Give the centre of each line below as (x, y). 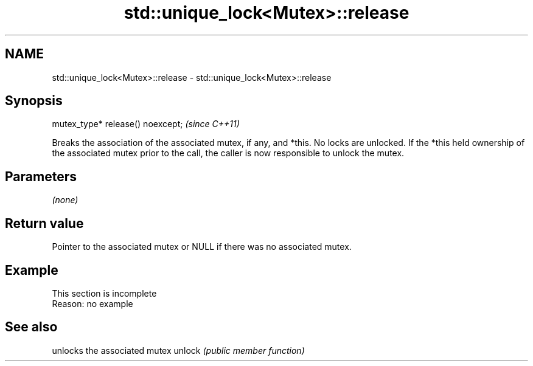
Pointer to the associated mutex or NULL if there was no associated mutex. (202, 247)
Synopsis (34, 101)
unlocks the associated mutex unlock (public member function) (178, 350)
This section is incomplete (104, 293)
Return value (44, 223)
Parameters (41, 176)
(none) (65, 200)
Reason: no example (92, 303)
